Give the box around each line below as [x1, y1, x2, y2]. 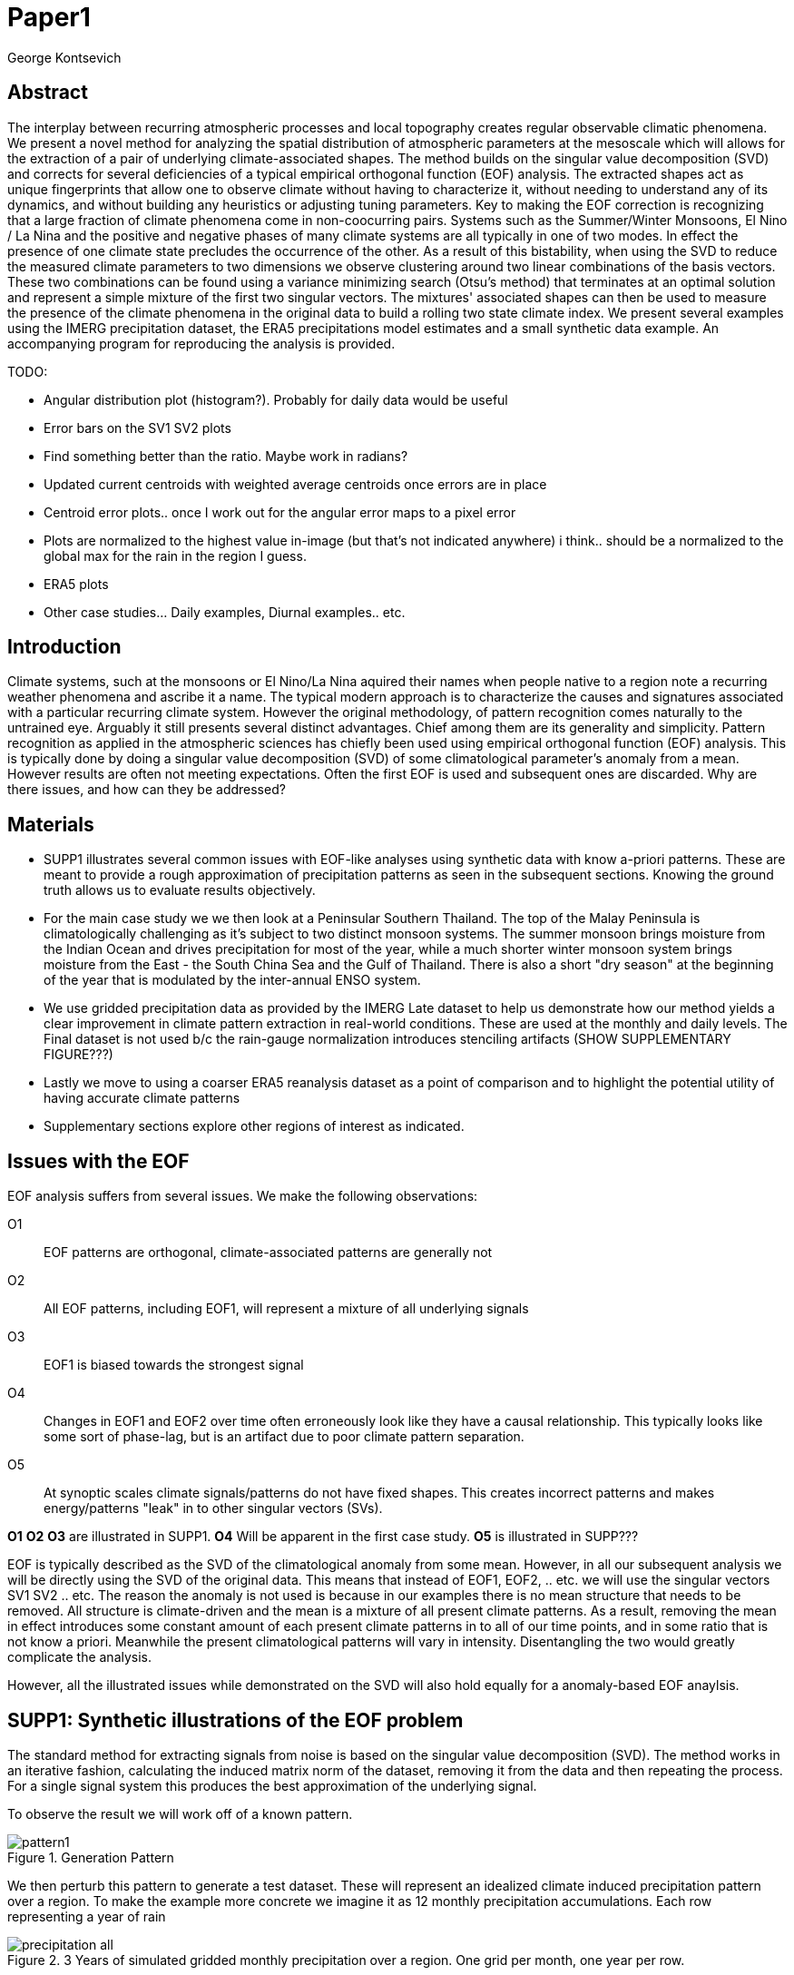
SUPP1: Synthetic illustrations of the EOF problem [7, 1708, 464, 1732]
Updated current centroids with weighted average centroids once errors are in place [44, 476, 547, 492]
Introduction [7, 635, 122, 659]
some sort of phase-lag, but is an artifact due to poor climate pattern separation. [44, 1429, 524, 1445]
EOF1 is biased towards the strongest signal [44, 1357, 304, 1373]
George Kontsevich [7, 49, 122, 65]
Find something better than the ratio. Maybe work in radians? [44, 447, 408, 464]
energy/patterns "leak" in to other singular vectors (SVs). [44, 1500, 383, 1517]
